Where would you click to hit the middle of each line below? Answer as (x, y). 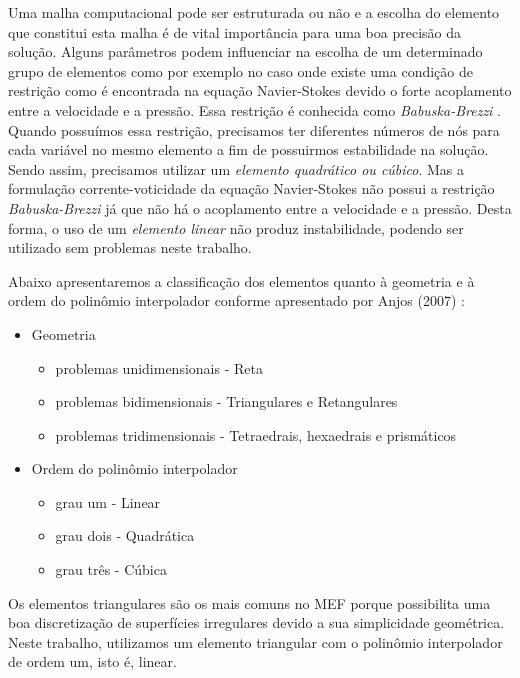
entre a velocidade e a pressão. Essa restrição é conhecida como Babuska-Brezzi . (254, 109)
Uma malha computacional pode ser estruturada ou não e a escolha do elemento (254, 12)
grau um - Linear (108, 501)
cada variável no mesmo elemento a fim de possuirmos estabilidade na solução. (248, 149)
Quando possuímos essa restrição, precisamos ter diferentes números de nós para (254, 129)
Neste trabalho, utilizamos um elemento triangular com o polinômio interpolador (255, 641)
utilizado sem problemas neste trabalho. (130, 247)
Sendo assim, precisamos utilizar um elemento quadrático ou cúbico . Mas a (236, 168)
